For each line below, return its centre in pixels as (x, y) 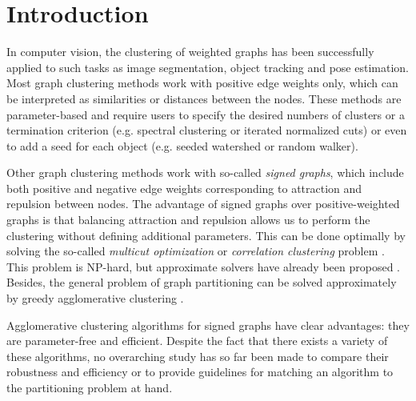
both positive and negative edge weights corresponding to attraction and (184, 188)
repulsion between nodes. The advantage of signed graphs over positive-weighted (203, 204)
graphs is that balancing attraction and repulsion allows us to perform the (188, 220)
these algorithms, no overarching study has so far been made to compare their (198, 356)
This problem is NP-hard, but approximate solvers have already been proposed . (204, 266)
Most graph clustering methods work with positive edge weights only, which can (202, 83)
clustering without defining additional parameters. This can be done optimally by (206, 235)
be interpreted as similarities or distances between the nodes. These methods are (204, 98)
